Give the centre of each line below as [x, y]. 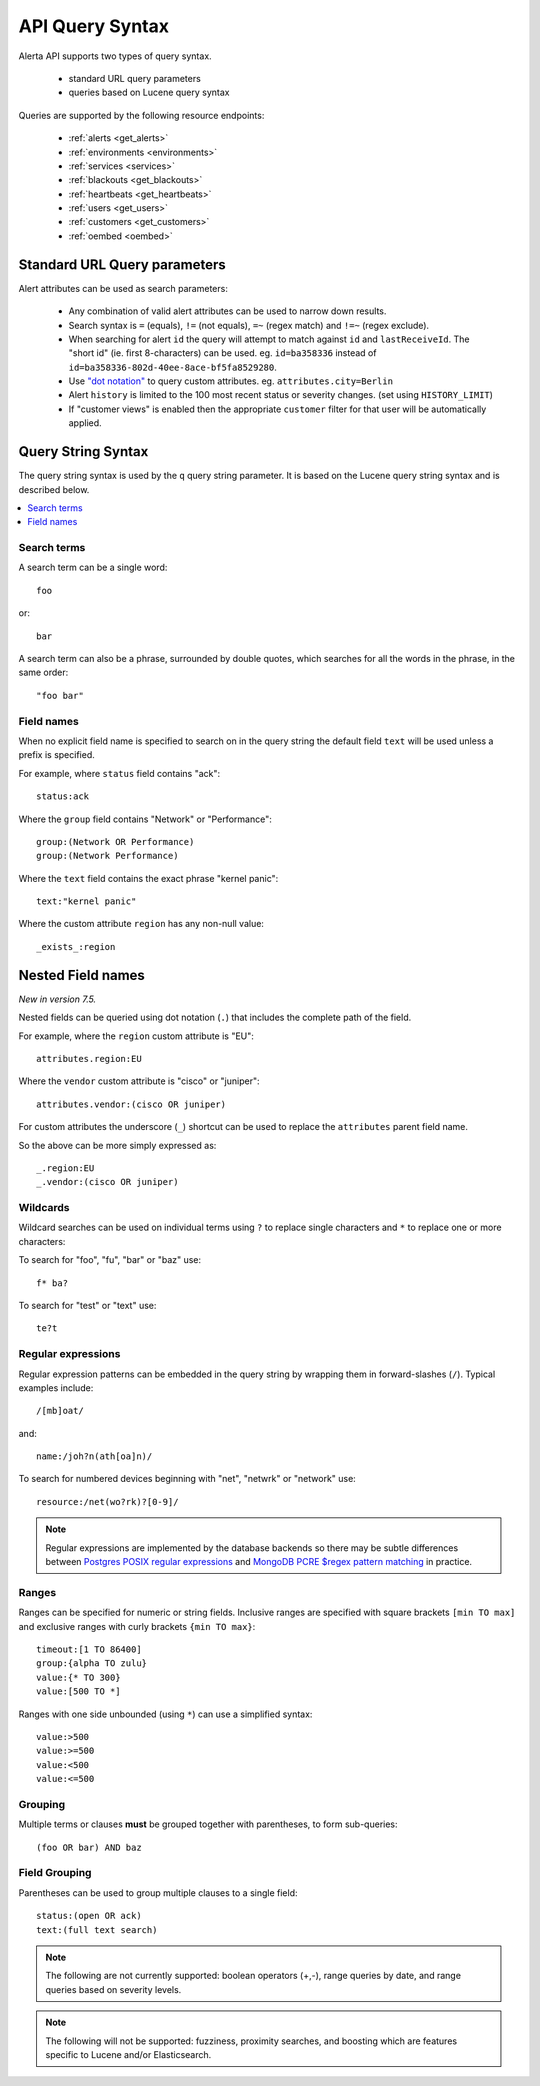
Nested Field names [81, 975]
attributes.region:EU [89, 1058]
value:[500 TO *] [78, 1691]
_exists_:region [76, 946]
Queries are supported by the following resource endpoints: [141, 115]
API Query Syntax [94, 26]
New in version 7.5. [57, 999]
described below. [54, 489]
